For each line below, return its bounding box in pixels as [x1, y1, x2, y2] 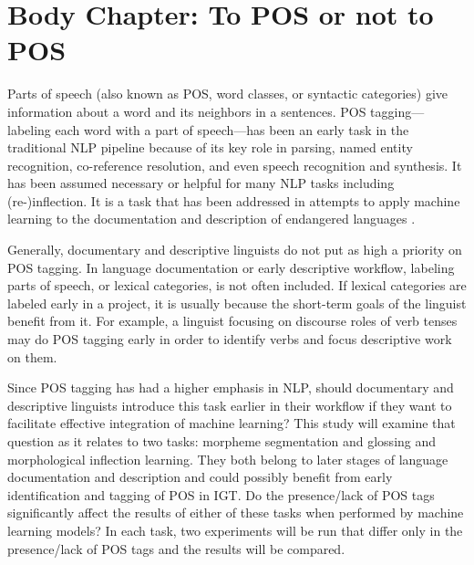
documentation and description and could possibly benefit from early [7, 467, 393, 487]
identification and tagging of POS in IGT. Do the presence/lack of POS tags [7, 485, 435, 504]
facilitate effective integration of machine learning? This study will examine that [7, 413, 456, 433]
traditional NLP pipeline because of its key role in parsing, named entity [7, 138, 413, 157]
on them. [7, 347, 57, 366]
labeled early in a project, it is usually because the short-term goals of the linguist [7, 293, 467, 312]
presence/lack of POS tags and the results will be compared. [7, 539, 345, 558]
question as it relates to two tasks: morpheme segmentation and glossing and [7, 432, 437, 450]
